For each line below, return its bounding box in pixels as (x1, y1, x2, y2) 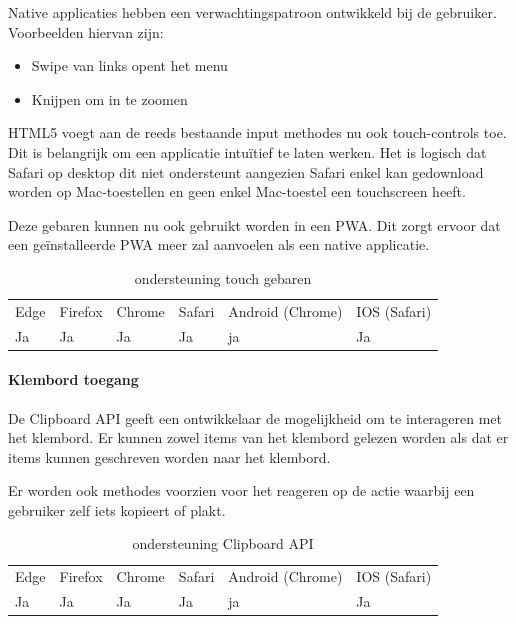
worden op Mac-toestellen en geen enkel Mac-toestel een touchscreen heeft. (8, 181, 466, 202)
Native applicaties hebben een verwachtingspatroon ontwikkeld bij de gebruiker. (8, 2, 497, 22)
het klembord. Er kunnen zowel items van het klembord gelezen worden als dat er (8, 427, 509, 448)
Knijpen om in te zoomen (31, 88, 188, 109)
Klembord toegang (8, 369, 139, 390)
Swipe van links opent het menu (31, 55, 228, 76)
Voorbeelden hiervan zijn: (8, 21, 164, 42)
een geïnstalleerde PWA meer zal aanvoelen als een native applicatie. (8, 234, 430, 255)
